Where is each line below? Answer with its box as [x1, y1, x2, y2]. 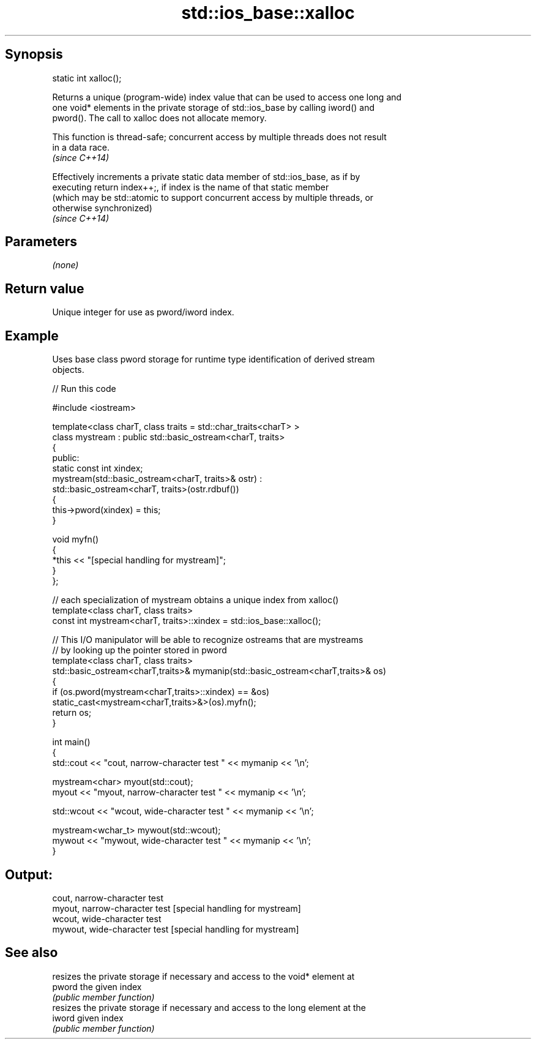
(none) [52, 260, 79, 271]
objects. [52, 364, 84, 375]
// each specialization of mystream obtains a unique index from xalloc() [52, 595, 339, 606]
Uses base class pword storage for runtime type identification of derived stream [52, 354, 375, 365]
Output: [5, 866, 53, 882]
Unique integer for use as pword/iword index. [52, 307, 234, 318]
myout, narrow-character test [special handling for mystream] [52, 903, 301, 914]
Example [5, 328, 59, 344]
